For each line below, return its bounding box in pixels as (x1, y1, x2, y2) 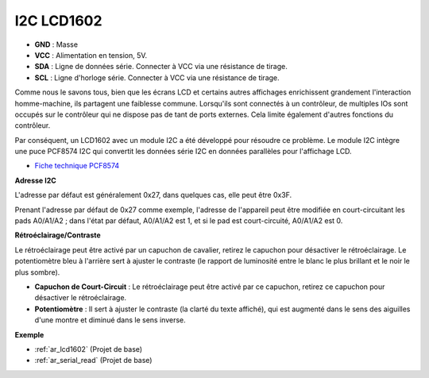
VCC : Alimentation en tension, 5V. (34, 50, 148, 60)
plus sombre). (14, 267, 60, 277)
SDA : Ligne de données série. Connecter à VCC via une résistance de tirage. (34, 62, 288, 71)
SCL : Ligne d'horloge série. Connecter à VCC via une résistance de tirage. (34, 72, 280, 83)
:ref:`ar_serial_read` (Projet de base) (34, 356, 153, 365)
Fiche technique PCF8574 (34, 161, 120, 171)
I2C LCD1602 (14, 12, 102, 29)
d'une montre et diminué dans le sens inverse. (34, 315, 186, 325)
